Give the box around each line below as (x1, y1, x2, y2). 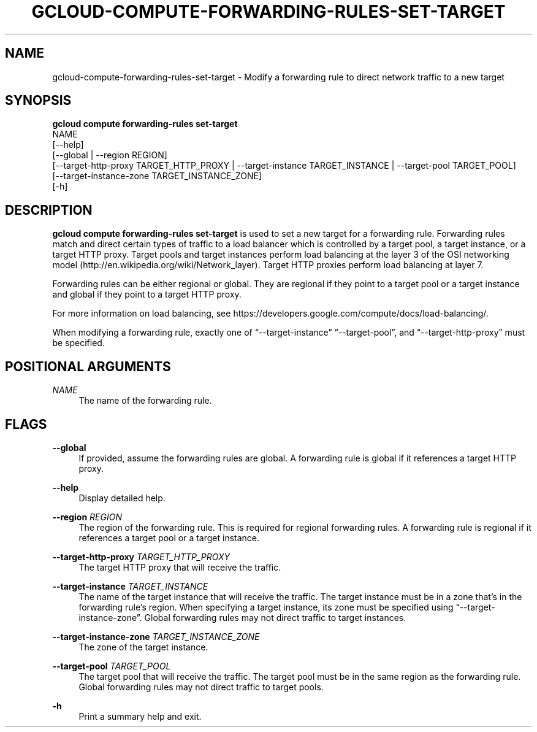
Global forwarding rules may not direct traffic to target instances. (144, 612, 406, 623)
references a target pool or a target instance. (78, 532, 260, 543)
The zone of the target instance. (78, 641, 208, 652)
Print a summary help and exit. (78, 711, 202, 722)
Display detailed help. (78, 492, 166, 503)
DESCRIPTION (5, 202, 93, 218)
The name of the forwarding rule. (78, 395, 212, 406)
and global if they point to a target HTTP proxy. (52, 289, 242, 300)
